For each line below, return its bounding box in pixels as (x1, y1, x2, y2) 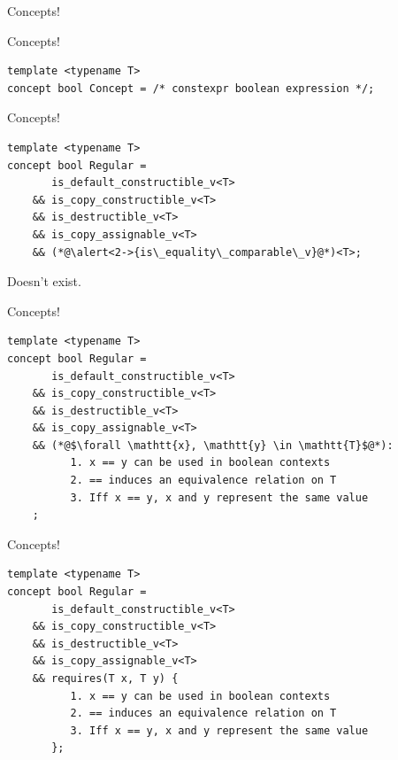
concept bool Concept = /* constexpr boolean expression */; (7, 81, 375, 95)
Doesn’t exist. (7, 272, 81, 291)
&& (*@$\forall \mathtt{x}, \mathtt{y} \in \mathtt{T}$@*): (32, 438, 394, 452)
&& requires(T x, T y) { (32, 672, 179, 685)
